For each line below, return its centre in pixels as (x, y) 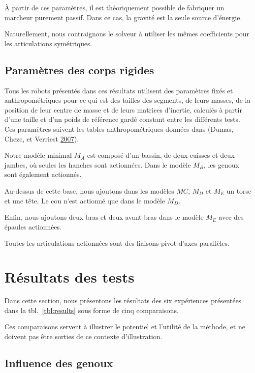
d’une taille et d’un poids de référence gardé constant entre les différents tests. (122, 119)
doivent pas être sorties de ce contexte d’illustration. (83, 336)
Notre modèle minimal (38, 155)
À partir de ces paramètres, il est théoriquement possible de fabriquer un (114, 7)
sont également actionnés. (43, 174)
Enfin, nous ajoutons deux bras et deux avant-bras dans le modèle (104, 217)
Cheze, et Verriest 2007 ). (42, 138)
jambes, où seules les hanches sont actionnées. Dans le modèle (98, 164)
